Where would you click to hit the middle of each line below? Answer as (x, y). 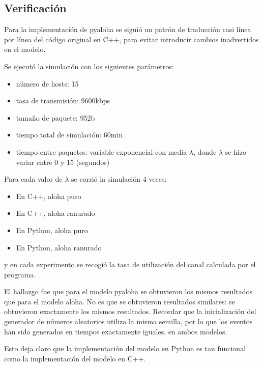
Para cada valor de (33, 179)
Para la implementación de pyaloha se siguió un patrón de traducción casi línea (128, 29)
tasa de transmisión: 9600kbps (63, 101)
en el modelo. (25, 49)
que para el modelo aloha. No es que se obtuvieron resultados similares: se (120, 301)
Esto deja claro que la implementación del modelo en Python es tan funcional (125, 348)
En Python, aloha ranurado (59, 247)
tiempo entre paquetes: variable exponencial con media (101, 151)
